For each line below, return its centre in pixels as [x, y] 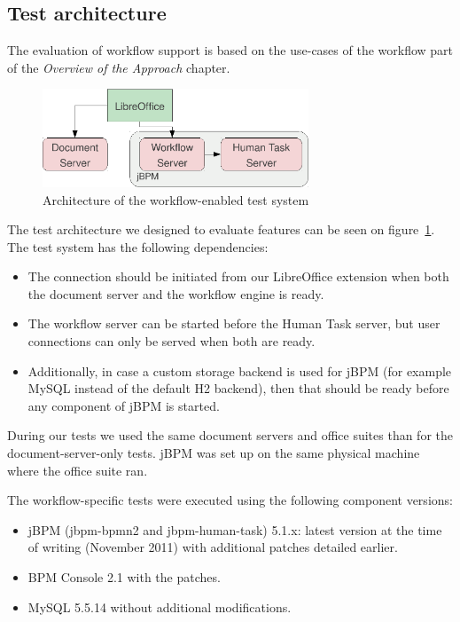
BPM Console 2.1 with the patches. [124, 577]
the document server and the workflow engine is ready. [176, 293]
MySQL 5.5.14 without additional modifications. [160, 606]
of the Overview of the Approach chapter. [119, 67]
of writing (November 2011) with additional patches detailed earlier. [213, 547]
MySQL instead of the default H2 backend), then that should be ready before [238, 388]
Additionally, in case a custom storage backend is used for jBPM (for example [240, 370]
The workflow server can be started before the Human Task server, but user [234, 323]
